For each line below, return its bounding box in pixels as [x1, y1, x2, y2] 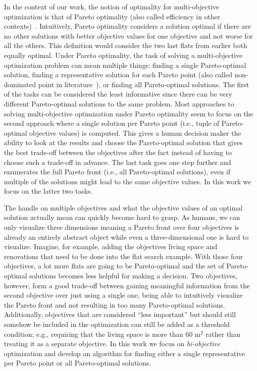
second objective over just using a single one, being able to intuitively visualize [4, 290, 243, 300]
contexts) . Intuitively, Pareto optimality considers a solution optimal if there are [4, 21, 251, 31]
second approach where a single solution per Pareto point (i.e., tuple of [4, 118, 219, 128]
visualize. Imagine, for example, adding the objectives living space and [4, 241, 217, 252]
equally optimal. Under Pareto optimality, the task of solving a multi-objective [4, 50, 243, 60]
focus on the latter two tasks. [4, 186, 93, 196]
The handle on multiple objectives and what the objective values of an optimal [4, 202, 243, 212]
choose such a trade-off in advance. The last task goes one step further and [4, 157, 231, 167]
